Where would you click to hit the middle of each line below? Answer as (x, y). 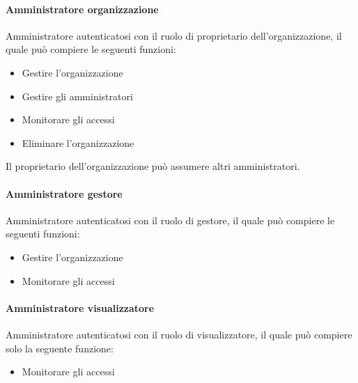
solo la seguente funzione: (60, 348)
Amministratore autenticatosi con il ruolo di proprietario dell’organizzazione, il (174, 35)
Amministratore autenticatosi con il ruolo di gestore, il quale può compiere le (170, 220)
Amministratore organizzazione (82, 9)
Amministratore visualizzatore (80, 307)
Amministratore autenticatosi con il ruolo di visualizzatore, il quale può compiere (179, 334)
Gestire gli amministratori (77, 96)
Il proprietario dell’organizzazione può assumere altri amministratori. (153, 166)
